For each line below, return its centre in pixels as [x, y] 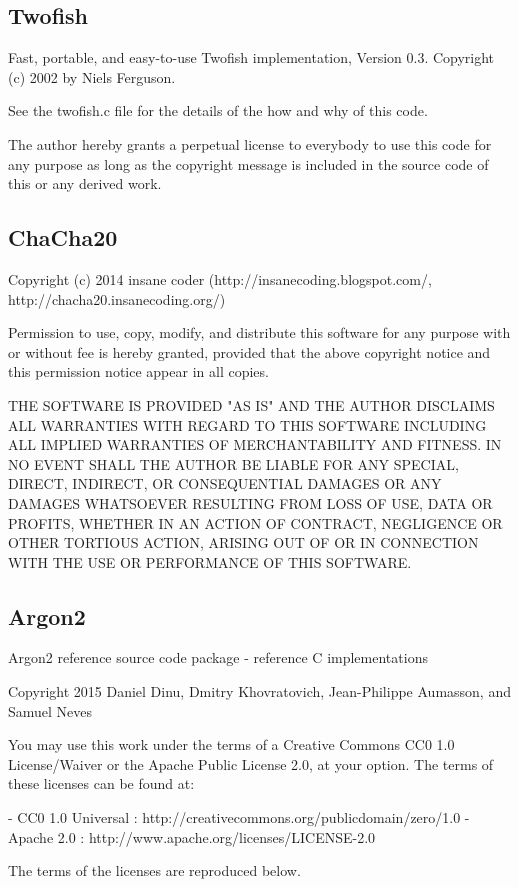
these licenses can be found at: [101, 783]
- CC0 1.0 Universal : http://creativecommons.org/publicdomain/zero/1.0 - [239, 817]
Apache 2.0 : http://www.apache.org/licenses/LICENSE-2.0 [192, 836]
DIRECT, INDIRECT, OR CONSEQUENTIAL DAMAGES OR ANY [225, 483]
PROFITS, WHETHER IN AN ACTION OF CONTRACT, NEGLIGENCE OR [255, 522]
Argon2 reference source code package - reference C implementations [218, 657]
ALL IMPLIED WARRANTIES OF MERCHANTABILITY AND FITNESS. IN [255, 444]
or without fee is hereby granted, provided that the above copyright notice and [249, 351]
